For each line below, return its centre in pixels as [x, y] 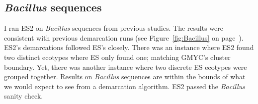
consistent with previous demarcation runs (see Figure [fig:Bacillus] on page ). [124, 37]
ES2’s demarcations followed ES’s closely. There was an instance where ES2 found [129, 47]
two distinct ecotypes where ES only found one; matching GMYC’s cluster [117, 57]
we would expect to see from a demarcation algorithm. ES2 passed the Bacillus [125, 86]
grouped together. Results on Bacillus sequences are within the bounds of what [125, 77]
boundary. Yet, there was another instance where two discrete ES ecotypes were [126, 67]
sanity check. [24, 96]
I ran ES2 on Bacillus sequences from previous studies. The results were [114, 28]
